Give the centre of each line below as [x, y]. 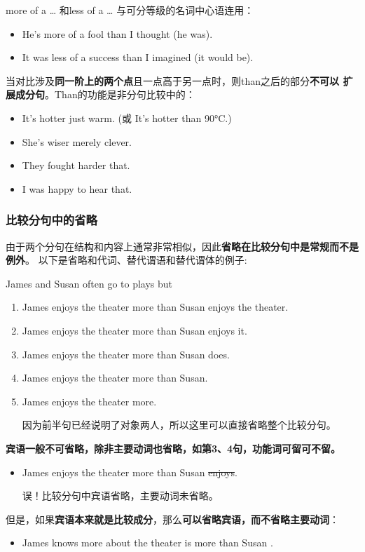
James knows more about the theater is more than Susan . [147, 543]
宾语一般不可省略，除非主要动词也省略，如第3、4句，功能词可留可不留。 [173, 448]
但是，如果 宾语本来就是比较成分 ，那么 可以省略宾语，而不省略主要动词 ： [172, 519]
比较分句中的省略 [51, 220]
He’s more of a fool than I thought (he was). [117, 33]
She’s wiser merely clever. [77, 141]
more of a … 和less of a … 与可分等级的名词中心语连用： [130, 10]
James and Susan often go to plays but [89, 283]
